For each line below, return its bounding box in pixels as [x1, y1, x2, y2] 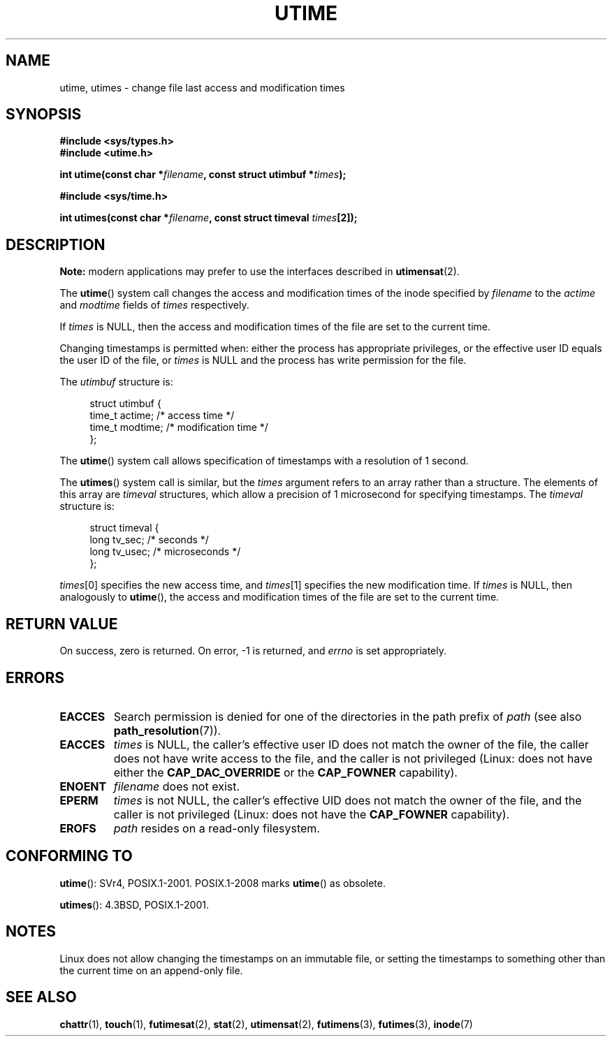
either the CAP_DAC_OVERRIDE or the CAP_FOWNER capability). [113, 765, 458, 779]
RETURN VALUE [6, 615, 118, 633]
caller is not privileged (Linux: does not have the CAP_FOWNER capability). [113, 807, 510, 821]
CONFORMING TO [6, 847, 133, 865]
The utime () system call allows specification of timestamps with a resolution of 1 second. [59, 455, 469, 467]
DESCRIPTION [6, 235, 105, 254]
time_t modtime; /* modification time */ [89, 421, 268, 434]
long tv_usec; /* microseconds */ [89, 545, 241, 558]
